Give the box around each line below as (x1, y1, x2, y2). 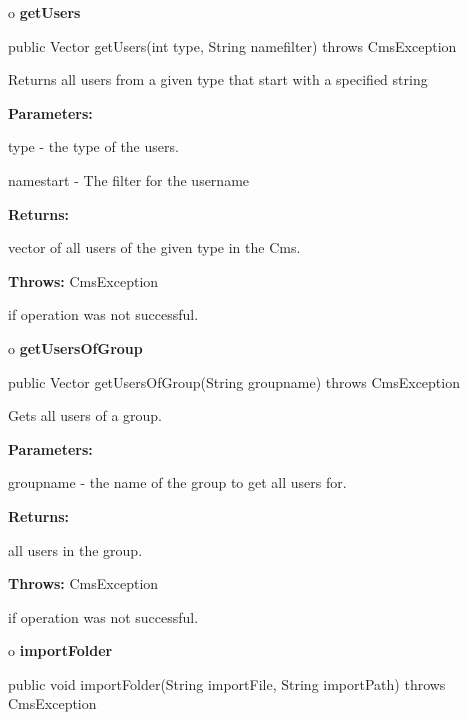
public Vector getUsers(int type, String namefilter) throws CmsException (8, 35, 457, 56)
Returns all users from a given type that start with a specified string (8, 69, 428, 90)
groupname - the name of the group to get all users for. (8, 472, 347, 493)
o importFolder (8, 640, 113, 661)
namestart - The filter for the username (8, 169, 250, 190)
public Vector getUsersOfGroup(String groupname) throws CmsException (8, 371, 460, 392)
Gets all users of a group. (8, 405, 163, 426)
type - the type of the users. (8, 136, 179, 157)
